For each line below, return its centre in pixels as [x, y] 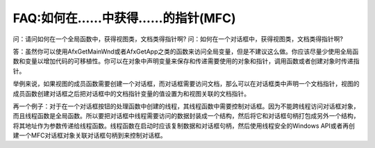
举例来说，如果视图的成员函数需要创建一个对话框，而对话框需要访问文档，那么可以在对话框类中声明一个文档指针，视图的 [186, 84]
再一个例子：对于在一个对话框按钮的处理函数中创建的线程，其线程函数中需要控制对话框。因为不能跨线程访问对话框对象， [186, 106]
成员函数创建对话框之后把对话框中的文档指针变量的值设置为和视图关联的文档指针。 [131, 93]
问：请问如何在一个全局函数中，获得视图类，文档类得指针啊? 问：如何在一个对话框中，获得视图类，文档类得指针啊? [178, 39]
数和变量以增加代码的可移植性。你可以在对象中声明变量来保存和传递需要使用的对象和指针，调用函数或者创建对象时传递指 [186, 61]
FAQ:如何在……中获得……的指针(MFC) [124, 18]
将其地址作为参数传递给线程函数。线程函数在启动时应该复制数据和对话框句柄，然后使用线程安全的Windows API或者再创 [184, 126]
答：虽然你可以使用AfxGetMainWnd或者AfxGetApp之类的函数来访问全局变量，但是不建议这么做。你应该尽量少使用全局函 [186, 51]
